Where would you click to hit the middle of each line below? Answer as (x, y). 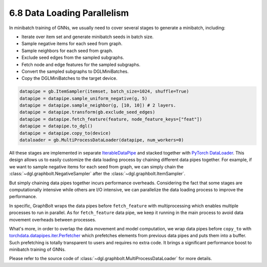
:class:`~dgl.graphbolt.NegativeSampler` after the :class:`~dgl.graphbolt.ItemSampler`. (97, 174)
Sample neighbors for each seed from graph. (67, 51)
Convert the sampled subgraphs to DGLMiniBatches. (75, 71)
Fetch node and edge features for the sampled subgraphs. (81, 64)
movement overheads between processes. (53, 219)
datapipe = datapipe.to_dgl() (56, 126)
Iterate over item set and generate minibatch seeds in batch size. (88, 37)
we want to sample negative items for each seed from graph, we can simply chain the (96, 166)
